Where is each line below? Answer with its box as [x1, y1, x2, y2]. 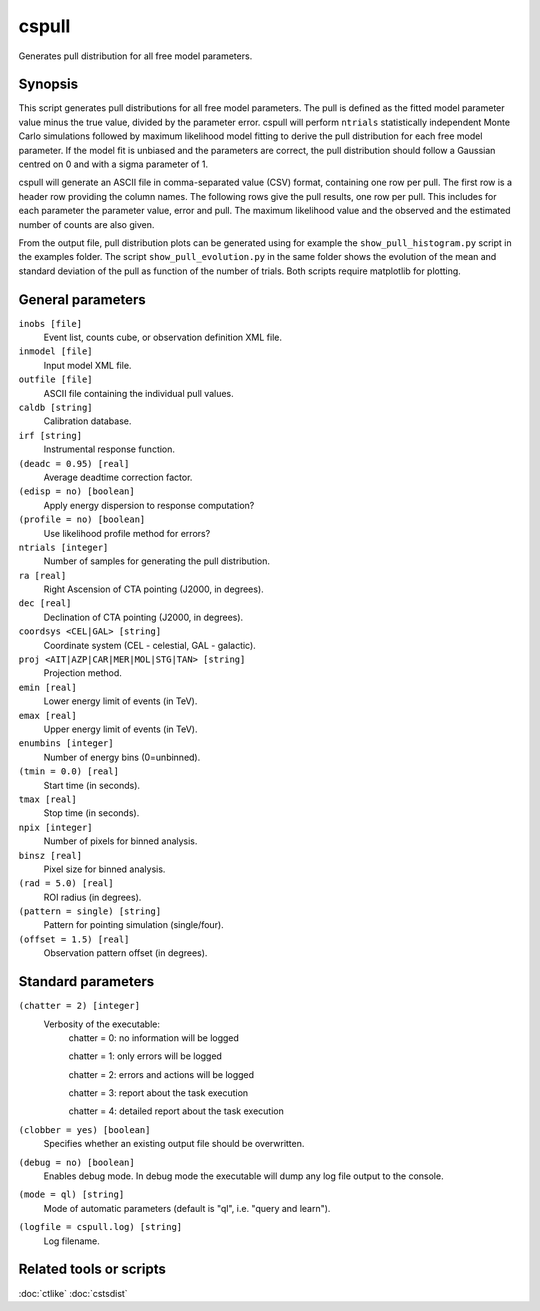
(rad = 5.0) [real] [18, 878, 114, 889]
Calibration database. [43, 415, 132, 427]
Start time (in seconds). [43, 779, 140, 791]
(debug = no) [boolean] [18, 1156, 135, 1168]
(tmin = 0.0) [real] [18, 766, 120, 777]
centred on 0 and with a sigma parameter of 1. [18, 158, 209, 170]
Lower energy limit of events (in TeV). [43, 695, 198, 707]
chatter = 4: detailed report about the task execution [68, 1105, 284, 1117]
